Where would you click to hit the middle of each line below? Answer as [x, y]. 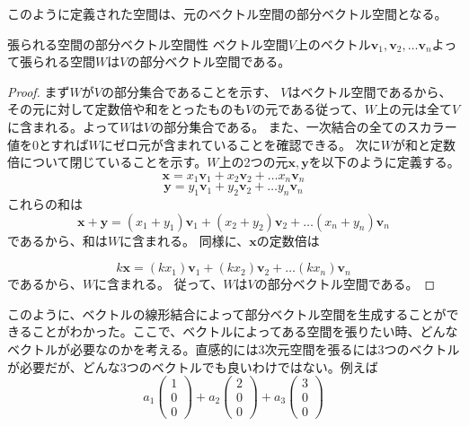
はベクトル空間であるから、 [370, 91]
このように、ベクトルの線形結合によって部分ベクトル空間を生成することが [227, 313]
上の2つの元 [253, 162]
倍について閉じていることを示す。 [107, 162]
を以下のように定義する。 [384, 162]
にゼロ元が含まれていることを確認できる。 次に [240, 144]
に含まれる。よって [63, 126]
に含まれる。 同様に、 [185, 240]
